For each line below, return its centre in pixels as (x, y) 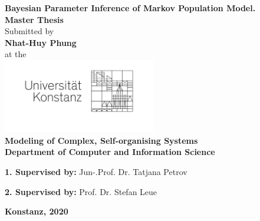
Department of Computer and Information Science (110, 152)
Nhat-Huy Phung (41, 42)
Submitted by (29, 31)
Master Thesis (34, 19)
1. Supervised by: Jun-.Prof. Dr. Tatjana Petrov (96, 172)
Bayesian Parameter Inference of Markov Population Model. (130, 8)
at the (16, 54)
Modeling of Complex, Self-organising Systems (101, 140)
